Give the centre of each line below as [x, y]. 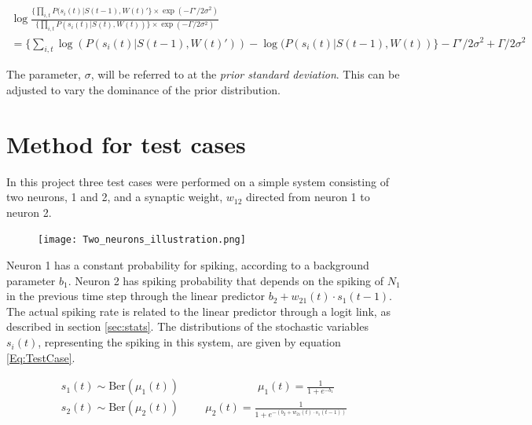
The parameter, [44, 74]
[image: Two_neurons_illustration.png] [142, 240]
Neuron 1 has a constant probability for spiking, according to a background [188, 265]
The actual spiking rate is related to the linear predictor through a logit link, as [198, 311]
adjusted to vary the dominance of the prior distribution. [143, 89]
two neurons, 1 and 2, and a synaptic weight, [115, 197]
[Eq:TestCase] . [41, 357]
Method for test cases [126, 143]
